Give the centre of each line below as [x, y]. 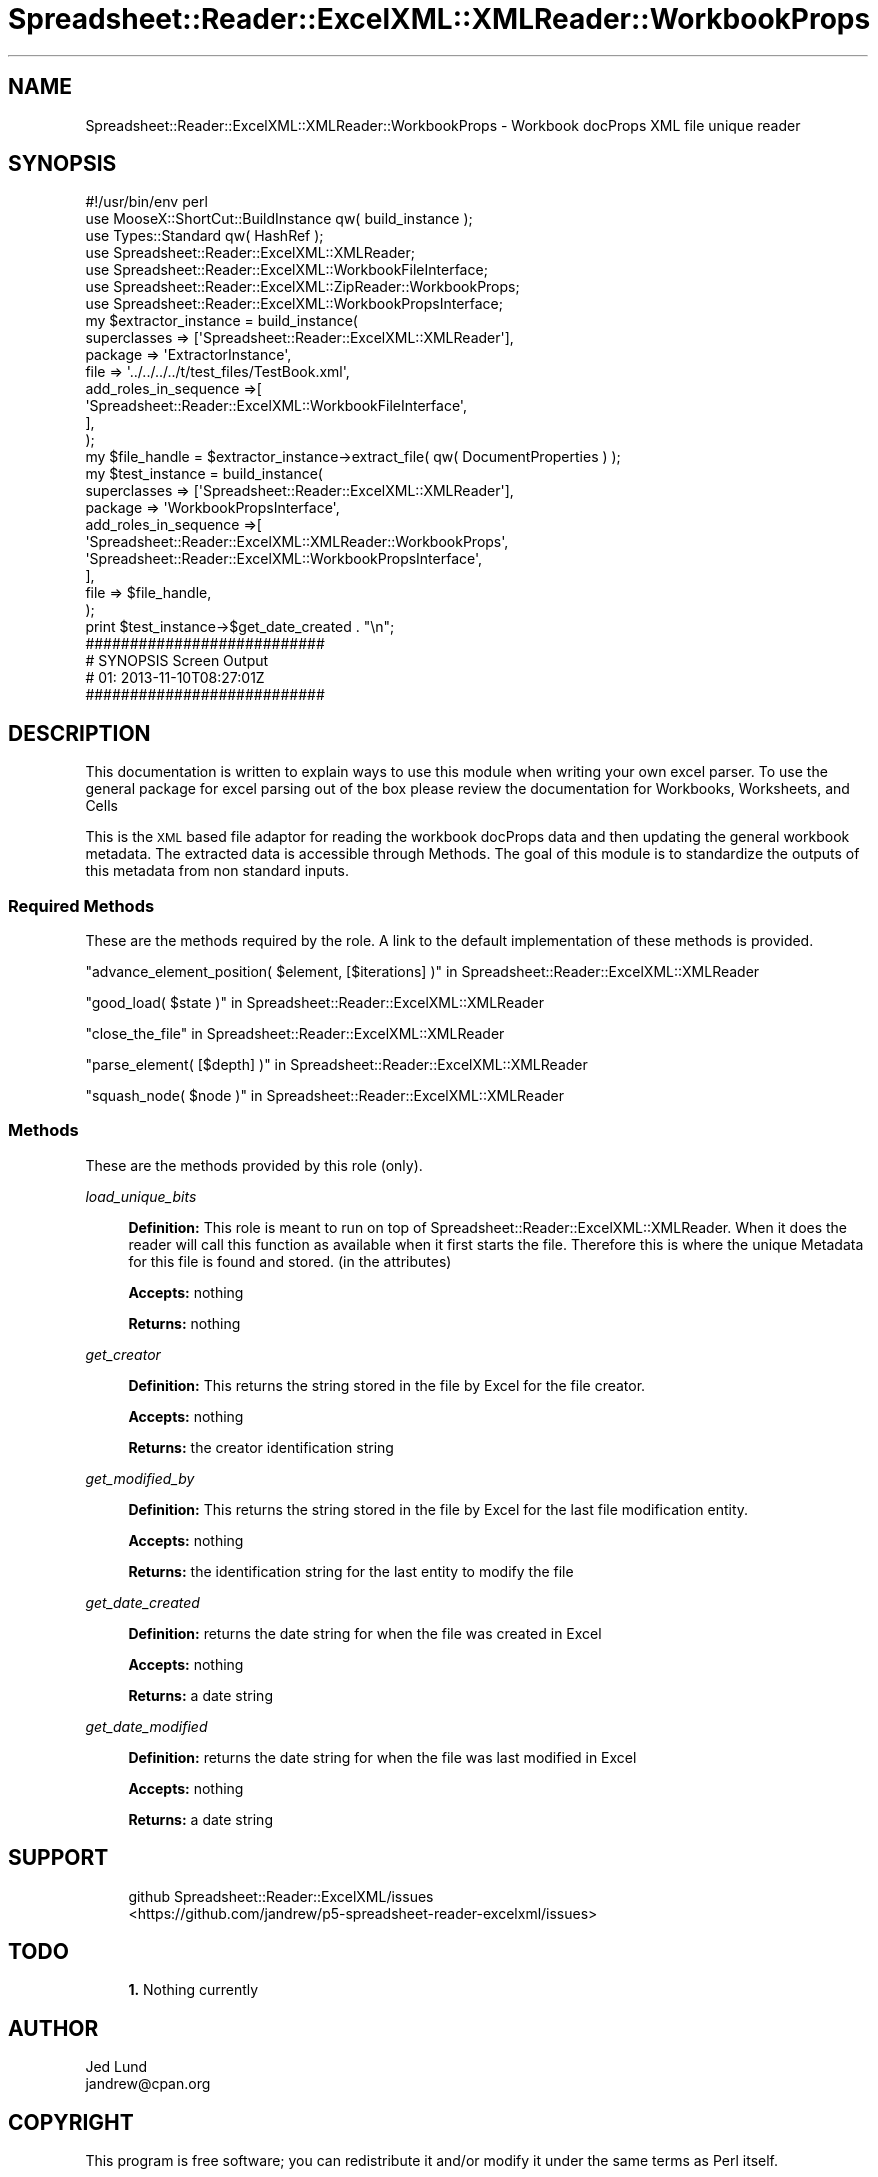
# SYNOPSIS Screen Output [177, 661]
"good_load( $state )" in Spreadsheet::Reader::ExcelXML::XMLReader [315, 1003]
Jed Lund [116, 2067]
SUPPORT [58, 1858]
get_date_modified [146, 1726]
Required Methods [81, 905]
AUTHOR [53, 2028]
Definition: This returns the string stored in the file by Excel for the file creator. [387, 1385]
